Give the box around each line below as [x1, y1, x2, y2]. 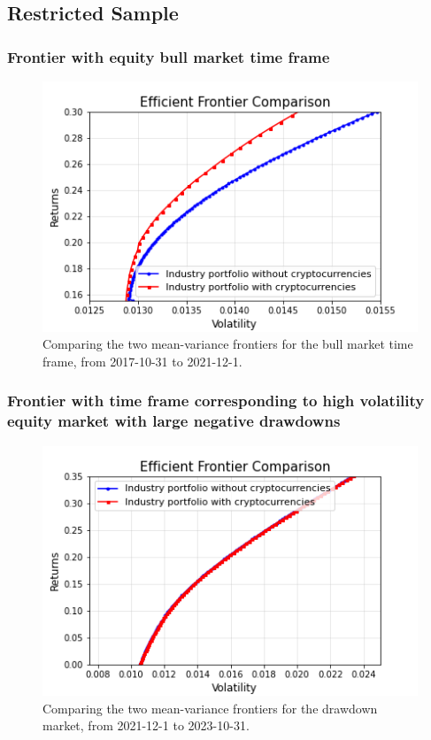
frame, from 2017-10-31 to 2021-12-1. [42, 351, 242, 370]
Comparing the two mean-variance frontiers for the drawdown [42, 698, 378, 717]
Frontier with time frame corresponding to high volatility [7, 389, 425, 412]
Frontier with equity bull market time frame [7, 45, 330, 67]
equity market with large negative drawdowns [7, 410, 341, 432]
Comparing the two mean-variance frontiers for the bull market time [42, 335, 413, 353]
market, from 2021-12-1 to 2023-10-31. [42, 716, 250, 735]
